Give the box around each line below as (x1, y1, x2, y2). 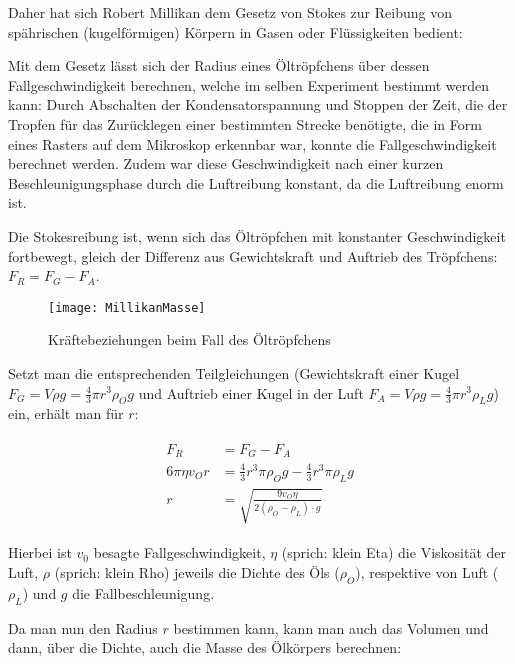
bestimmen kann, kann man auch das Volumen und (173, 617, 489, 638)
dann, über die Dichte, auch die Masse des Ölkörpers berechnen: (8, 637, 402, 658)
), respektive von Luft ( (355, 561, 499, 582)
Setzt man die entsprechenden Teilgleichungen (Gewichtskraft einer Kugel (8, 362, 460, 383)
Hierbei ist (8, 542, 72, 563)
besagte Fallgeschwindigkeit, (93, 542, 266, 563)
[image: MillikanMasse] (48, 300, 206, 315)
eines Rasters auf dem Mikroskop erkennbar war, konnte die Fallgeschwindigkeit (8, 133, 497, 154)
